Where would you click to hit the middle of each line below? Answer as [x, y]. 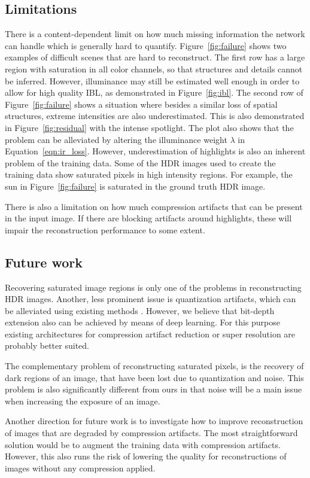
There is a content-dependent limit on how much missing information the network [155, 34]
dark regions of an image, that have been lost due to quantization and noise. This [154, 377]
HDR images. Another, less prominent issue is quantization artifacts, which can [151, 299]
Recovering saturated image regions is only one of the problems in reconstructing [153, 287]
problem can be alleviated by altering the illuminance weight [116, 139]
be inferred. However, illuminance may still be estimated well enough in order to [152, 80]
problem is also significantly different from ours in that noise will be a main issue [154, 389]
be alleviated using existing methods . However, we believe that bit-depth [140, 310]
